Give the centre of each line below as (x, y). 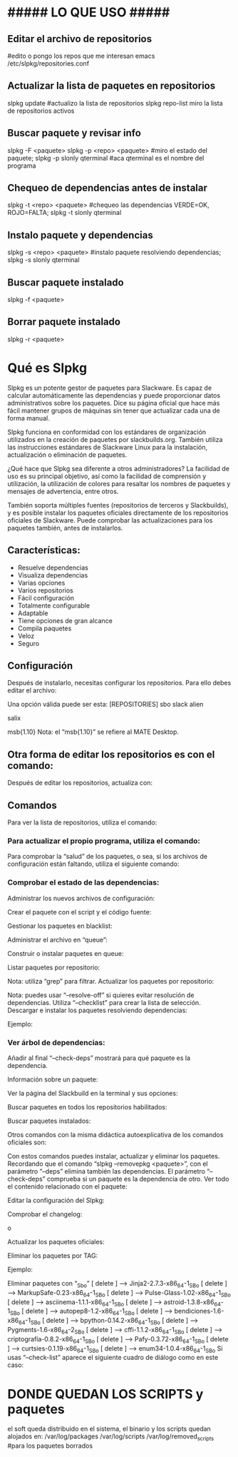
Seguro (29, 643)
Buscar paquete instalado (66, 282)
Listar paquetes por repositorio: (54, 967)
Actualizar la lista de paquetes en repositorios (112, 86)
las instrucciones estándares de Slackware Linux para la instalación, (108, 447)
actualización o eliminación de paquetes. (67, 455)
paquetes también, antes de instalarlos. (65, 528)
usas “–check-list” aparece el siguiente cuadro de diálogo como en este (113, 1358)
